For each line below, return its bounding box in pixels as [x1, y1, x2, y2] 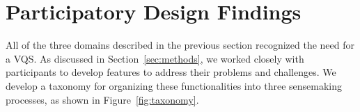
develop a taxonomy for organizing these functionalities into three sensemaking [6, 78, 343, 93]
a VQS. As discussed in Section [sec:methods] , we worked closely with [6, 51, 304, 65]
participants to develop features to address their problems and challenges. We [6, 65, 336, 79]
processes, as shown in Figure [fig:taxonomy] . [6, 92, 199, 106]
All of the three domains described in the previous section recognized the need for [6, 38, 354, 52]
